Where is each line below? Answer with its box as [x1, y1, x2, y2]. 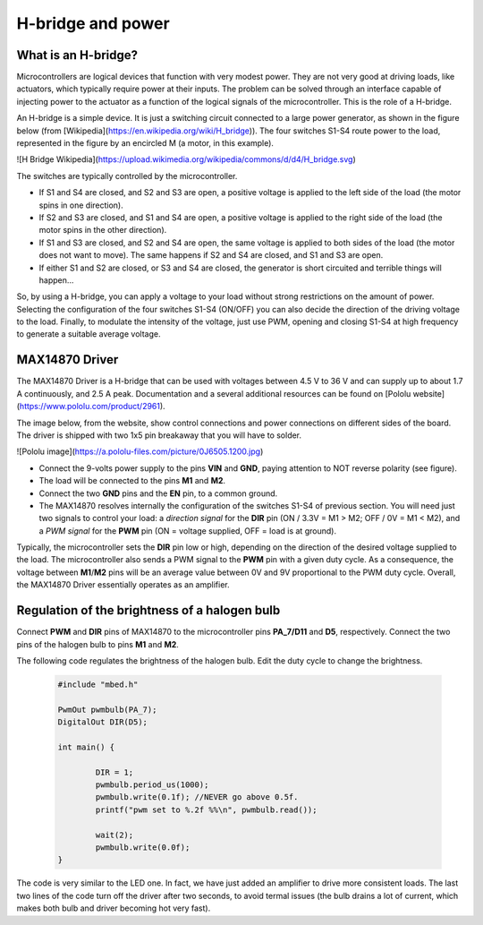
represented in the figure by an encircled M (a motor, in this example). [16, 138, 275, 149]
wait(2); [95, 829, 134, 840]
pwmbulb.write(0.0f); [95, 843, 191, 852]
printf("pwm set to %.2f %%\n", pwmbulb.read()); [95, 804, 318, 815]
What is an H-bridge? [16, 47, 139, 63]
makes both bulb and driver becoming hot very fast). [16, 903, 211, 913]
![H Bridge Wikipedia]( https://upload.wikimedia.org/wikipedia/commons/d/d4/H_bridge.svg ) [16, 154, 357, 165]
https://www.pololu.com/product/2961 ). [19, 401, 165, 412]
